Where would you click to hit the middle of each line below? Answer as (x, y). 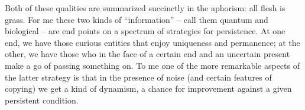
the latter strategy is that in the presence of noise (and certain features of (138, 77)
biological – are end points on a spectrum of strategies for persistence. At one (145, 31)
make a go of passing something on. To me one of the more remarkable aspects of (152, 65)
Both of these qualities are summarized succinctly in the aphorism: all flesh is (145, 8)
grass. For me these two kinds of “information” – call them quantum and (137, 19)
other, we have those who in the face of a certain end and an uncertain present (147, 54)
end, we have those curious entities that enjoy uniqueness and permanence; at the (152, 42)
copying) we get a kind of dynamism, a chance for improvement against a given (148, 89)
